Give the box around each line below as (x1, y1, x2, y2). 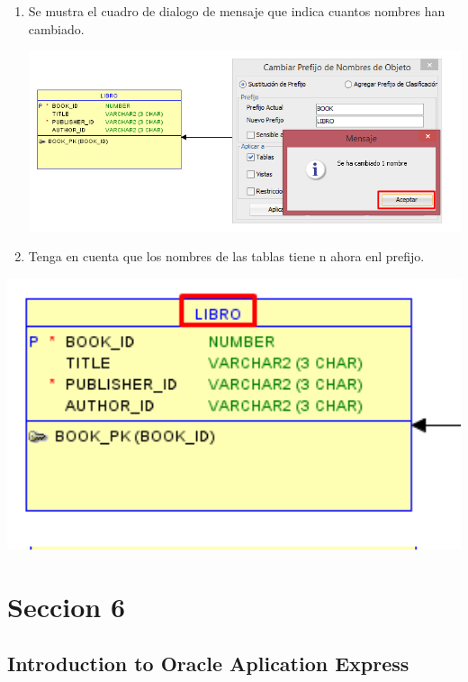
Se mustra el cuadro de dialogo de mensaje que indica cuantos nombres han (28, 2, 445, 20)
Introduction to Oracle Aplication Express (7, 650, 409, 677)
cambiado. (28, 19, 85, 38)
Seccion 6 (7, 587, 126, 624)
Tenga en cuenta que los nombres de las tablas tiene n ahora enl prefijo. (28, 247, 425, 266)
